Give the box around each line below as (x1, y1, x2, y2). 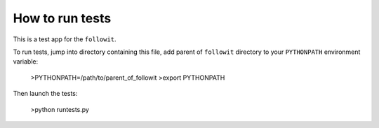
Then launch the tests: (13, 90, 78, 98)
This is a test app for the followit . (13, 35, 117, 43)
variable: (13, 57, 39, 66)
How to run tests (13, 10, 112, 26)
